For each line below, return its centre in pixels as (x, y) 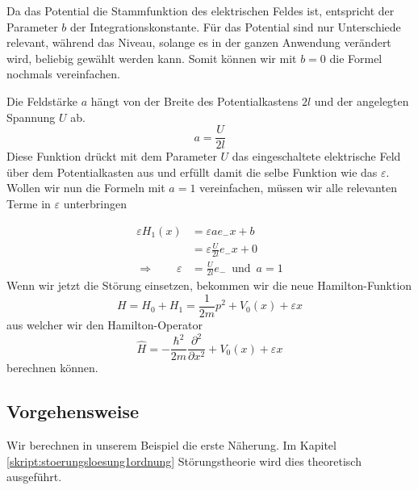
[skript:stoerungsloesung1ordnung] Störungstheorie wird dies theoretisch (184, 461)
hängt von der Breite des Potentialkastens (194, 101)
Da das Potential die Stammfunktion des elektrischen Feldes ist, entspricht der (201, 10)
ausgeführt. (34, 477)
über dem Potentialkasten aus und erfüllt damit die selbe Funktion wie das (192, 172)
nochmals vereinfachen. (63, 74)
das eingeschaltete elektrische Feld (316, 156)
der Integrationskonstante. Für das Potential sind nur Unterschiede (236, 26)
